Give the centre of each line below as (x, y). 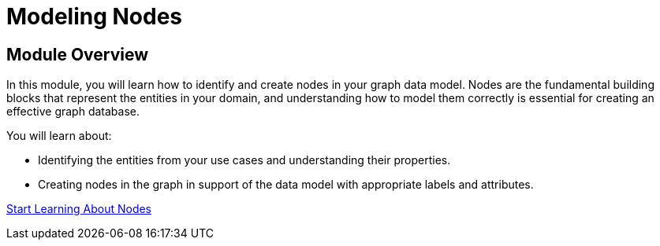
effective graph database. (73, 112)
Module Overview (78, 54)
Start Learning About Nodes (79, 209)
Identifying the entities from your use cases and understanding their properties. (244, 160)
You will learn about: (59, 136)
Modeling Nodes (95, 17)
